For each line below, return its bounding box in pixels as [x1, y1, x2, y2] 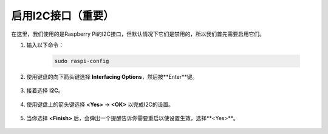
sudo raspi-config [54, 58, 109, 64]
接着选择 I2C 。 [26, 87, 64, 94]
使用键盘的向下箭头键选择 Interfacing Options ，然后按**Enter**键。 [26, 73, 198, 80]
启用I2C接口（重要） [11, 9, 115, 22]
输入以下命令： [26, 41, 64, 49]
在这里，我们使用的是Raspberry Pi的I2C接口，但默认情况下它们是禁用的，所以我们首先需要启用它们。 [11, 30, 265, 38]
